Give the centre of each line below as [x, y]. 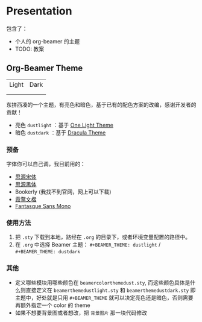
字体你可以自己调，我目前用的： [46, 164]
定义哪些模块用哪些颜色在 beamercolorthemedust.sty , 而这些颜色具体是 [103, 282]
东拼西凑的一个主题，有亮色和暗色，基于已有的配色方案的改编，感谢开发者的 [101, 104]
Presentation [39, 11]
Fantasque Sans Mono [43, 206]
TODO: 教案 [29, 49]
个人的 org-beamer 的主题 [47, 41]
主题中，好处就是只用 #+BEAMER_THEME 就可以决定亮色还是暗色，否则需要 [104, 297]
